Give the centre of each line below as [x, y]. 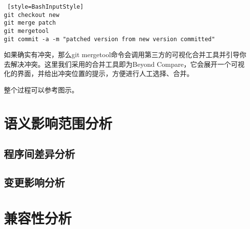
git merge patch [30, 23]
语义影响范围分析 [58, 123]
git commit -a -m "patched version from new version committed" [110, 39]
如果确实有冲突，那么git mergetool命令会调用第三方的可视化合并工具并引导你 [125, 54]
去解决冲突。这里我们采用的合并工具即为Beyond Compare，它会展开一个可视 [124, 64]
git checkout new [32, 15]
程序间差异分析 [39, 154]
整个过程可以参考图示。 [41, 90]
